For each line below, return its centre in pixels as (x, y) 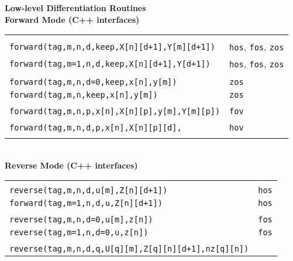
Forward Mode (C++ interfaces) (72, 19)
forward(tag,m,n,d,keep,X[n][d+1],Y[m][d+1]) (112, 47)
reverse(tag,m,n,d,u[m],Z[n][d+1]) (89, 190)
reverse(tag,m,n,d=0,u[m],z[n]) (81, 220)
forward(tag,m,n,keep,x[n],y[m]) (84, 95)
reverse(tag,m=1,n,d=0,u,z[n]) (79, 233)
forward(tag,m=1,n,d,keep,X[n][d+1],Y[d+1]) (110, 63)
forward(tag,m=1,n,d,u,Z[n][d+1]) (86, 203)
